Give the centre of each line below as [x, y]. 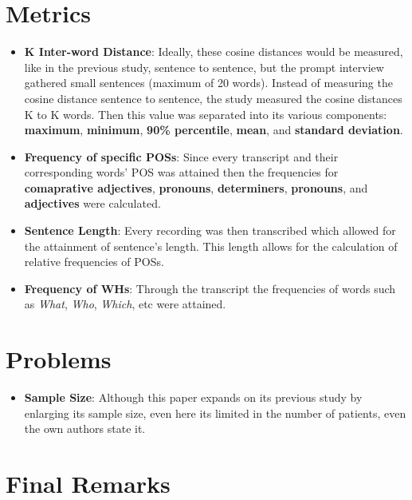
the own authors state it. [85, 429]
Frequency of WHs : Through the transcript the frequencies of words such [210, 288]
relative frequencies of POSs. [94, 262]
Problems [59, 359]
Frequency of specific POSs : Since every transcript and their [181, 156]
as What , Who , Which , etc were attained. [125, 304]
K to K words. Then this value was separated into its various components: [206, 114]
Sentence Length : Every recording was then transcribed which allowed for [210, 230]
